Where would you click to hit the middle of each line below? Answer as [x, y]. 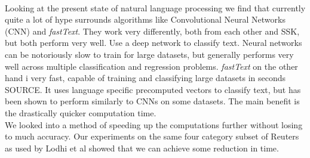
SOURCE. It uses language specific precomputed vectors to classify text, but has [153, 89]
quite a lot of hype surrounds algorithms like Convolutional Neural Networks [145, 19]
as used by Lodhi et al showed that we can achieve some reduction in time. [142, 148]
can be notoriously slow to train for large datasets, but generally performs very [149, 54]
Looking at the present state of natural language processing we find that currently [155, 7]
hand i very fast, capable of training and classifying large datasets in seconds [145, 78]
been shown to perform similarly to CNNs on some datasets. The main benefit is [152, 101]
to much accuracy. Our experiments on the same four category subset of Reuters [152, 136]
